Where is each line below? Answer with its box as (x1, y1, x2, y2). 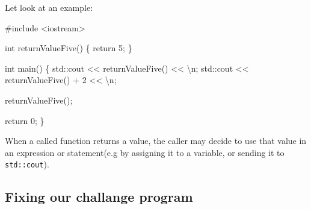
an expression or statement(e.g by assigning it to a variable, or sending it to (5, 146, 285, 158)
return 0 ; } (5, 114, 45, 126)
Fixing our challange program (5, 187, 193, 206)
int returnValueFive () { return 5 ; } (5, 42, 132, 54)
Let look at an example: (5, 1, 93, 13)
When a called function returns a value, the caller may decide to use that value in (5, 134, 307, 147)
